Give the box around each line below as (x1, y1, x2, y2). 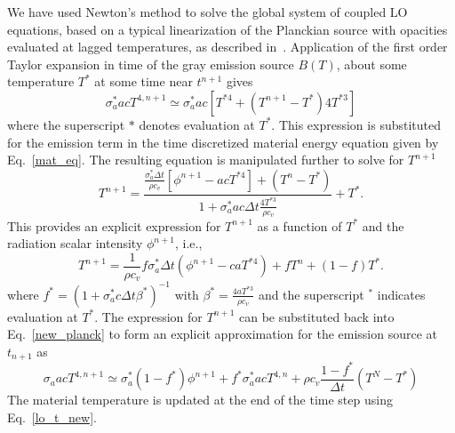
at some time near (94, 72, 193, 91)
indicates (377, 285, 426, 303)
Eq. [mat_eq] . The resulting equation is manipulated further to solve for (7, 150, 404, 169)
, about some (336, 54, 407, 73)
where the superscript (7, 115, 125, 133)
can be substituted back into (239, 307, 395, 325)
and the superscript (258, 285, 364, 303)
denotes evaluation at (139, 115, 255, 133)
